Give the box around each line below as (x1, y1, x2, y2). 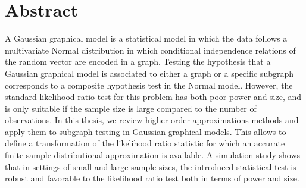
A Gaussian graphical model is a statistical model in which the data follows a (5, 32, 288, 45)
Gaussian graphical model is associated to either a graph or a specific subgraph (5, 67, 293, 79)
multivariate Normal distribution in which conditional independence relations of (5, 43, 296, 56)
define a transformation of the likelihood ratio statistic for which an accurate (5, 137, 285, 149)
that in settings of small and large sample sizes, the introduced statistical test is (5, 160, 296, 173)
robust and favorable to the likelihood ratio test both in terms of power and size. (5, 172, 299, 184)
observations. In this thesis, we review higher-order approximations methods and (5, 114, 299, 126)
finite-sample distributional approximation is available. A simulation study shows (5, 149, 301, 161)
